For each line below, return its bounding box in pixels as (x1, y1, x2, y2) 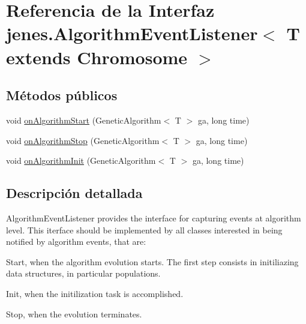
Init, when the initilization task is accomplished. (6, 287, 184, 299)
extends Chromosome (6, 44, 188, 69)
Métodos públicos (6, 86, 118, 104)
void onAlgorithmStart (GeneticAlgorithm (6, 113, 161, 126)
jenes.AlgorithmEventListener (6, 21, 258, 46)
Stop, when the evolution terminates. (6, 307, 142, 320)
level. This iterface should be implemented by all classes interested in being (6, 223, 283, 236)
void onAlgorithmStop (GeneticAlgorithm (6, 134, 160, 146)
